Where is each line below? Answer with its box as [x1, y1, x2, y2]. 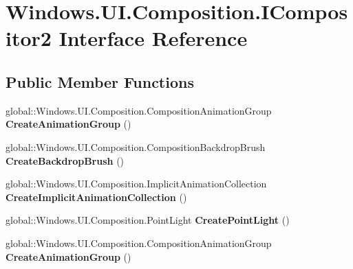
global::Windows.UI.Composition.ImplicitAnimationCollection [6, 176, 267, 191]
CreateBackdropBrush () [6, 153, 125, 167]
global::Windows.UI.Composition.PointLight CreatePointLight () [6, 213, 290, 227]
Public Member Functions [6, 71, 194, 92]
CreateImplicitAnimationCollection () [6, 189, 187, 204]
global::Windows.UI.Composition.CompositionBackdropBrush [6, 139, 266, 154]
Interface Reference [58, 24, 248, 52]
